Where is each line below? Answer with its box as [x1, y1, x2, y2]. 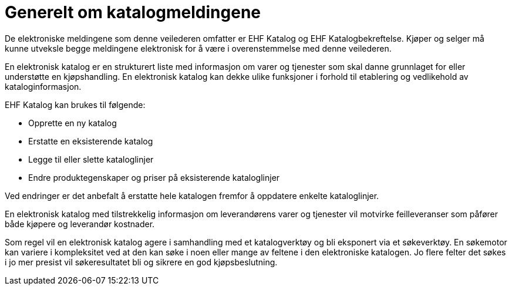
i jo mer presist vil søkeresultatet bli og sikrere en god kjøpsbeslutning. [5, 257, 278, 267]
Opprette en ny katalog [28, 117, 117, 128]
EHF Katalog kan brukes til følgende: [5, 99, 146, 110]
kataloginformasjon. [5, 81, 82, 92]
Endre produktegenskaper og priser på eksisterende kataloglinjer [28, 172, 280, 183]
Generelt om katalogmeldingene [5, 2, 261, 22]
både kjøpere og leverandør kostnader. [5, 218, 155, 229]
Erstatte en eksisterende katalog [28, 136, 153, 146]
